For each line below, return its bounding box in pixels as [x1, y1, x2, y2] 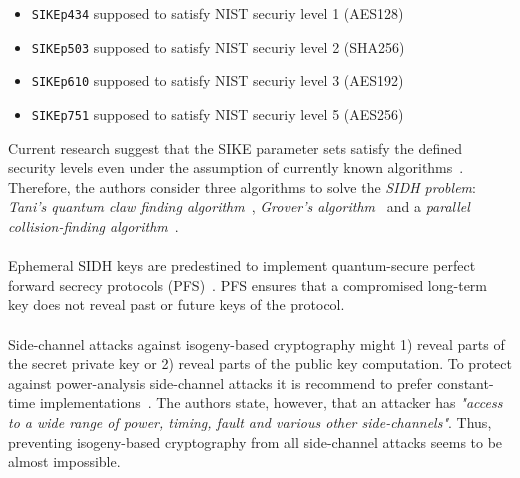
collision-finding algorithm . [8, 216, 179, 236]
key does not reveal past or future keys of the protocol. [8, 294, 345, 315]
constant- [437, 372, 494, 393]
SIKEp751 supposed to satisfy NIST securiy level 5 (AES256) [31, 103, 404, 124]
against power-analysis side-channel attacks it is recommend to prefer [8, 372, 433, 393]
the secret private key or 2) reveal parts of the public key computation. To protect [8, 353, 512, 374]
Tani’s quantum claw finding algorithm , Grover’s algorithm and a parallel [8, 196, 470, 217]
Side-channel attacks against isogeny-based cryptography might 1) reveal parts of [8, 333, 505, 354]
